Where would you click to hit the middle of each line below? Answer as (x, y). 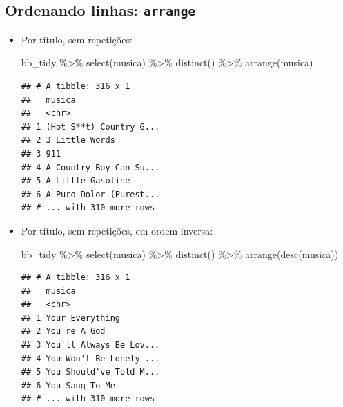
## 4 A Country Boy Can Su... (90, 167)
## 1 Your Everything (70, 318)
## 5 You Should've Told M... (90, 372)
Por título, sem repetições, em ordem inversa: (117, 230)
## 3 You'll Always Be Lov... (90, 345)
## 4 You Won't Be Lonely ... (90, 358)
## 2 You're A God (63, 331)
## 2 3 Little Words (68, 140)
